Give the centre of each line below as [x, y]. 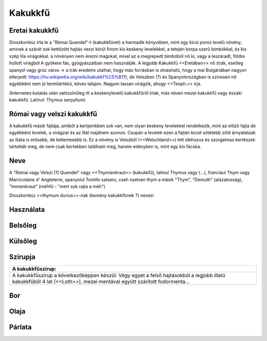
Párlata [21, 327]
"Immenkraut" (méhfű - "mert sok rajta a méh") [57, 186]
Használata [27, 210]
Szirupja [22, 257]
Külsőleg [23, 241]
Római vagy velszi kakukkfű [53, 114]
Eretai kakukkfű [34, 30]
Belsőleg [23, 225]
